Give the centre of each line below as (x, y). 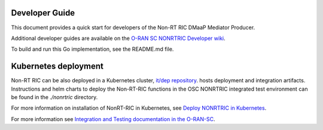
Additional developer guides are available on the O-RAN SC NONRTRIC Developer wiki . (118, 38)
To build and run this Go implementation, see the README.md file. (92, 49)
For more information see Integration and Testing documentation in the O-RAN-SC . (113, 119)
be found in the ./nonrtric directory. (54, 97)
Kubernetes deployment (57, 66)
